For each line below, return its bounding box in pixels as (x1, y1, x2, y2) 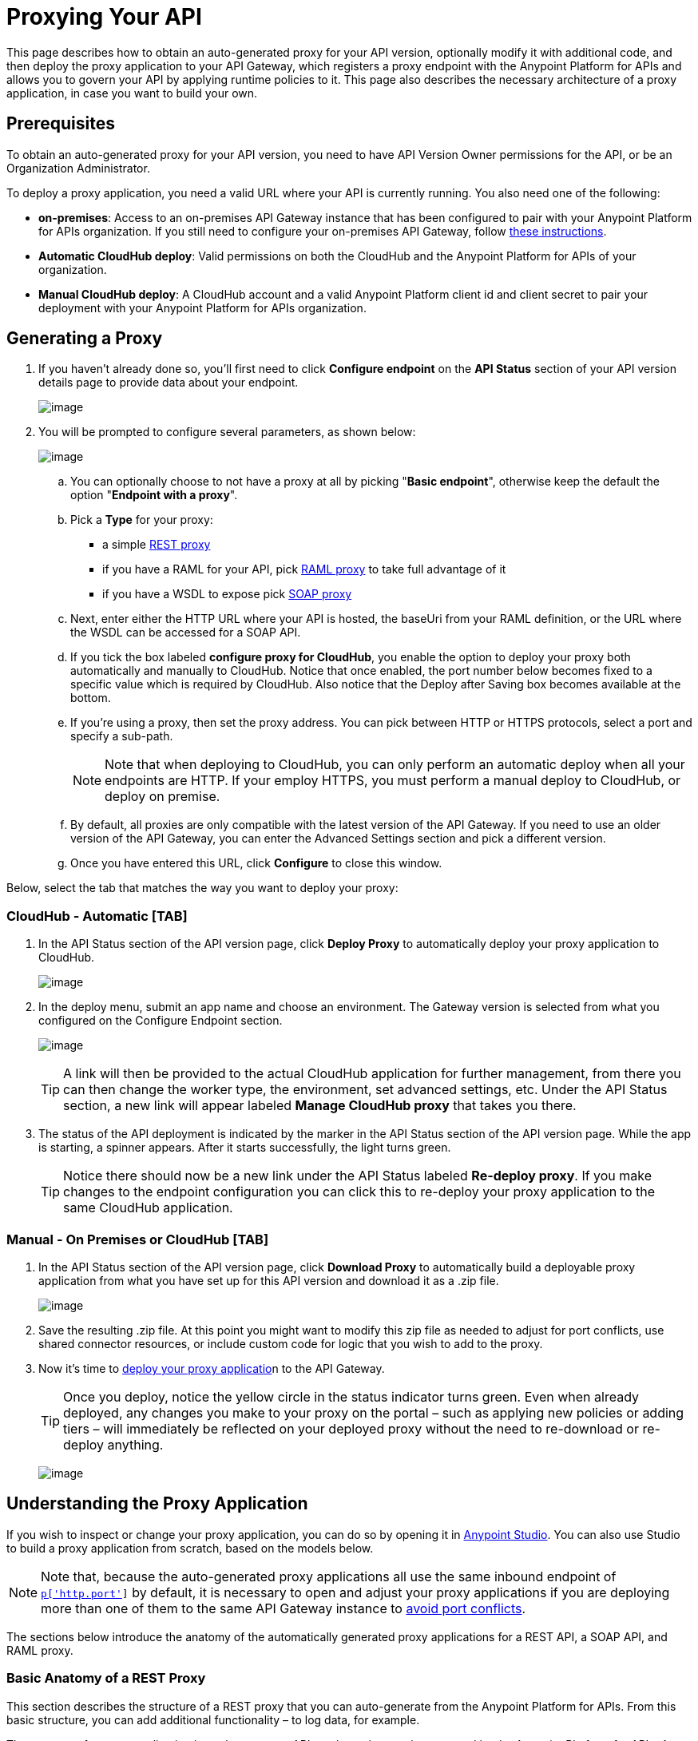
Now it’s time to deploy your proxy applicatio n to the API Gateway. (38, 1361, 385, 1375)
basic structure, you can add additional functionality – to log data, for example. (6, 1712, 420, 1727)
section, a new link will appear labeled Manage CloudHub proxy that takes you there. (63, 1097, 577, 1114)
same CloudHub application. (63, 1200, 233, 1216)
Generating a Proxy (6, 328, 163, 349)
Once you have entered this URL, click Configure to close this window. (70, 856, 442, 870)
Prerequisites (6, 113, 115, 134)
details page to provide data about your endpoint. (38, 375, 299, 390)
